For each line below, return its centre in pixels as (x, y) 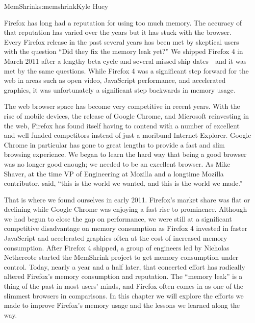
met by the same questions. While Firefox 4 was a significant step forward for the (126, 70)
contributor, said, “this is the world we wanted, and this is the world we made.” (123, 183)
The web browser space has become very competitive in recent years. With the (122, 106)
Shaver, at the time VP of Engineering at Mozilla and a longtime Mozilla (114, 173)
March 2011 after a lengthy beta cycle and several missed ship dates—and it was (125, 61)
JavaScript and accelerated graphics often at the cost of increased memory (116, 238)
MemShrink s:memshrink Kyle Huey (56, 6)
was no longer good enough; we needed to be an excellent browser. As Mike (117, 163)
